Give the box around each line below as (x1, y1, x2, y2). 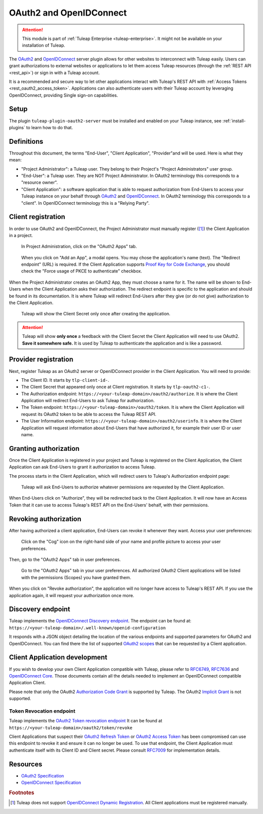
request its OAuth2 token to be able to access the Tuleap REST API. (21, 411, 157, 417)
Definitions (9, 137, 43, 146)
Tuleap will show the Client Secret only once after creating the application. (21, 311, 170, 317)
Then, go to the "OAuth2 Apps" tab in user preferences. (9, 556, 121, 562)
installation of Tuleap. (22, 42, 65, 48)
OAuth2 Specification (21, 773, 64, 778)
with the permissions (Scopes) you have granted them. (21, 574, 131, 580)
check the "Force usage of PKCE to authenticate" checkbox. (21, 268, 142, 274)
